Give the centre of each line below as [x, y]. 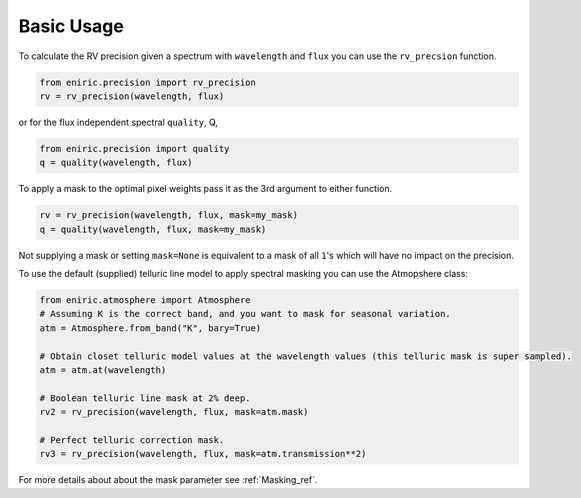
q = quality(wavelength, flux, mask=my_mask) [153, 229]
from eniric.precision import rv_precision [148, 82]
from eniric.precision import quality [134, 148]
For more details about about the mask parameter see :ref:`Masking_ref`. [168, 480]
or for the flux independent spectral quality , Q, [118, 122]
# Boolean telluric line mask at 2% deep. [145, 398]
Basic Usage [71, 26]
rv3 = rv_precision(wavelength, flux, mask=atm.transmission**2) [203, 454]
